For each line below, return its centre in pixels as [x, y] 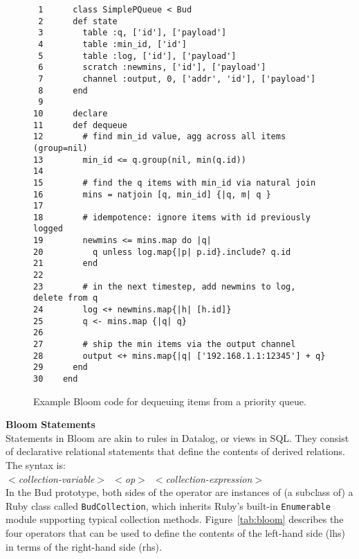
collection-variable [56, 478]
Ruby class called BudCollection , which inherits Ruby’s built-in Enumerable [168, 505]
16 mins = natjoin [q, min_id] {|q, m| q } [152, 194]
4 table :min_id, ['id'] [112, 44]
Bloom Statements [50, 424]
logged [48, 229]
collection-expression [209, 478]
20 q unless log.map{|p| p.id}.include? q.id [162, 252]
